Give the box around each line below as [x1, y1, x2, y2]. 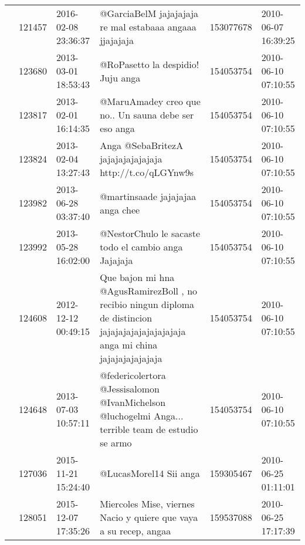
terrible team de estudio [100, 422, 198, 436]
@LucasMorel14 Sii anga [100, 466, 200, 480]
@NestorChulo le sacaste [100, 226, 201, 240]
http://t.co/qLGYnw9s [100, 165, 194, 179]
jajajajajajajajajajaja [100, 324, 186, 338]
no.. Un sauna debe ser [100, 108, 194, 121]
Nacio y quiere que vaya [100, 510, 198, 524]
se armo [100, 436, 132, 449]
